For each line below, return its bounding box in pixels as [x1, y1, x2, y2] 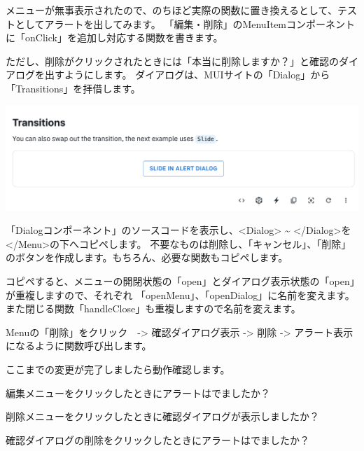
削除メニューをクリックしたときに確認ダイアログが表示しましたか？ [6, 409, 319, 424]
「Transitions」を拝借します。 [6, 81, 141, 95]
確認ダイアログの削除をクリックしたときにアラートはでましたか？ [6, 432, 309, 447]
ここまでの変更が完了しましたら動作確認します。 [6, 362, 230, 377]
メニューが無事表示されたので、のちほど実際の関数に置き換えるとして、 [6, 3, 337, 17]
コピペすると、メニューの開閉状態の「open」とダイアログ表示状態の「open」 [6, 274, 355, 289]
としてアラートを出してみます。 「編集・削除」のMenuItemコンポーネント [15, 16, 356, 31]
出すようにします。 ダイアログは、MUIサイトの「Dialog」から [44, 67, 330, 82]
